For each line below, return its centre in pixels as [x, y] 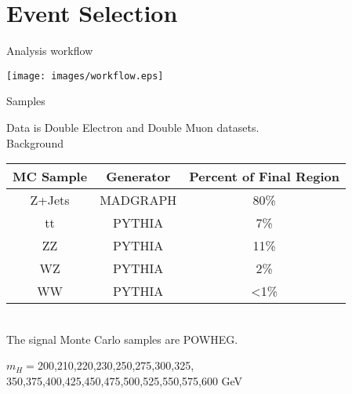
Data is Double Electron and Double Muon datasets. [133, 127]
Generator [138, 177]
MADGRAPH [138, 200]
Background [35, 142]
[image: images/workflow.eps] [85, 76]
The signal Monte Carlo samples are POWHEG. [122, 339]
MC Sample [50, 177]
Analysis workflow [50, 51]
